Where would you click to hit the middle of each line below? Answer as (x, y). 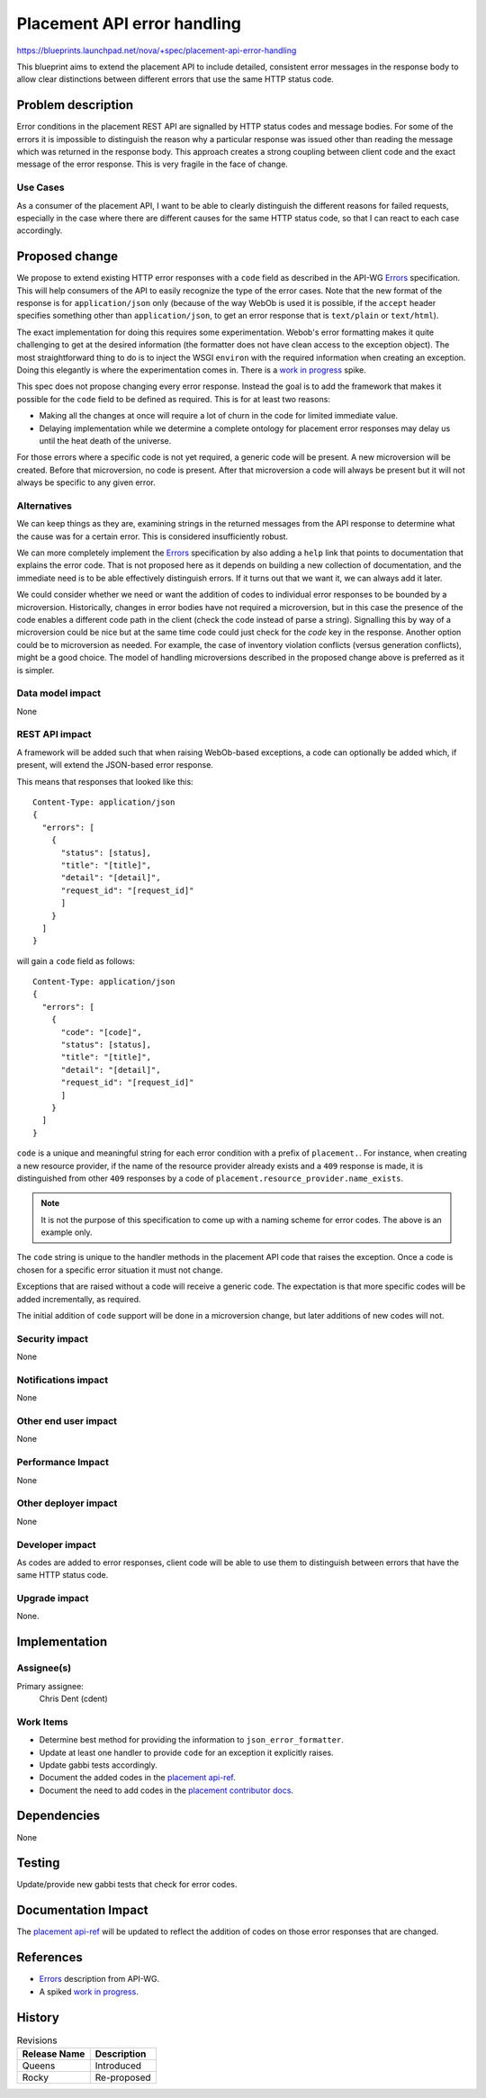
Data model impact (59, 693)
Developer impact (56, 1544)
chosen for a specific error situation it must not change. (120, 1270)
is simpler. (36, 670)
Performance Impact (63, 1463)
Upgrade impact (53, 1598)
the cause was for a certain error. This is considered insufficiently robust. (152, 536)
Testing (38, 1863)
